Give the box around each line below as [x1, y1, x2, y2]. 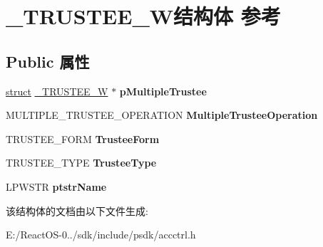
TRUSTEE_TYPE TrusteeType [6, 155, 157, 170]
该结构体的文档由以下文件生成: [6, 203, 148, 218]
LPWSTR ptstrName [6, 179, 107, 194]
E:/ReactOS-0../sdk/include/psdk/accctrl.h [6, 227, 196, 242]
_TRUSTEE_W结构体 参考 [6, 1, 281, 31]
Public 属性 [6, 50, 90, 72]
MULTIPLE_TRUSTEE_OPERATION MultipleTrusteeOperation [6, 107, 318, 122]
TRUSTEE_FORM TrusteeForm [6, 131, 160, 146]
